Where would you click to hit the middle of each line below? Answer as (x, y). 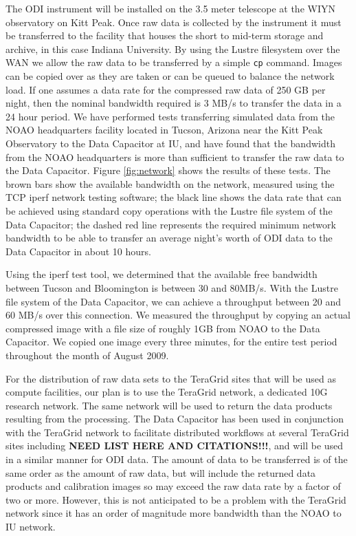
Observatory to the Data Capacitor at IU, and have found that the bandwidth (170, 143)
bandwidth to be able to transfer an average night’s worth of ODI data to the (169, 238)
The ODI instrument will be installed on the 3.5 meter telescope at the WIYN (170, 8)
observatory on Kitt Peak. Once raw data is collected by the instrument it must (174, 22)
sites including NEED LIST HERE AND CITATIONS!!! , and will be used (175, 446)
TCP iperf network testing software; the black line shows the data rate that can (174, 197)
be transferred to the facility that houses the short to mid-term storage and (165, 35)
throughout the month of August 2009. (87, 355)
